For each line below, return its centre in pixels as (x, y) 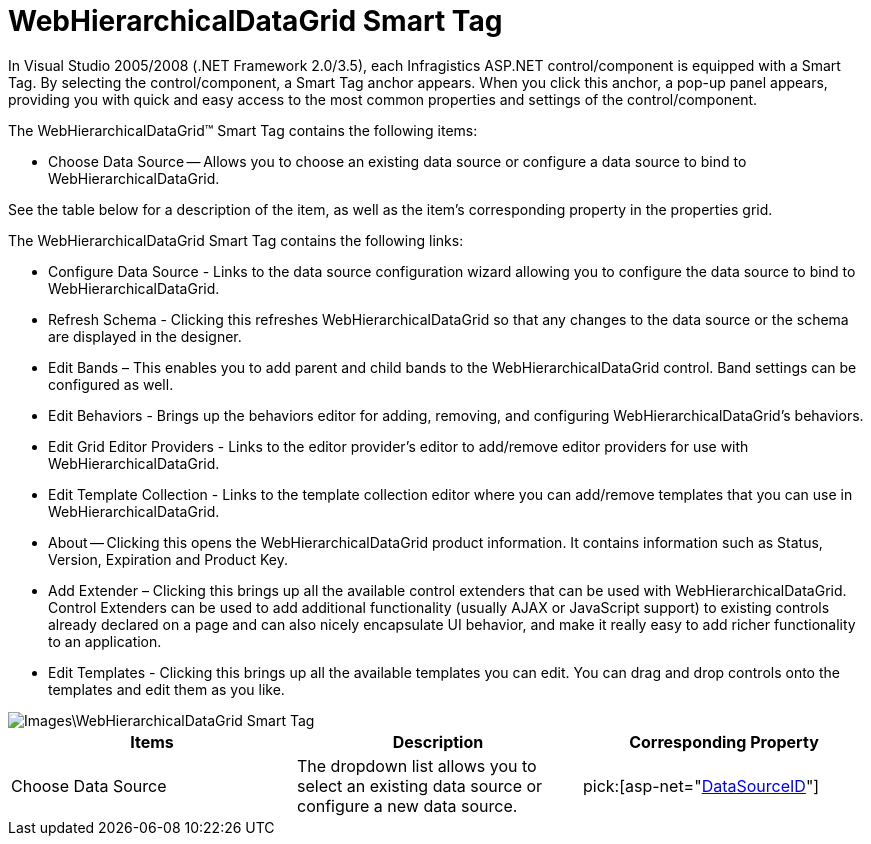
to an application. (105, 641)
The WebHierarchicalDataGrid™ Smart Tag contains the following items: (243, 130)
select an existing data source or (419, 785)
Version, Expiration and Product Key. (168, 559)
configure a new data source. (407, 805)
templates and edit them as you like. (166, 689)
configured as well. (111, 384)
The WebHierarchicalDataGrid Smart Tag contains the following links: (236, 240)
